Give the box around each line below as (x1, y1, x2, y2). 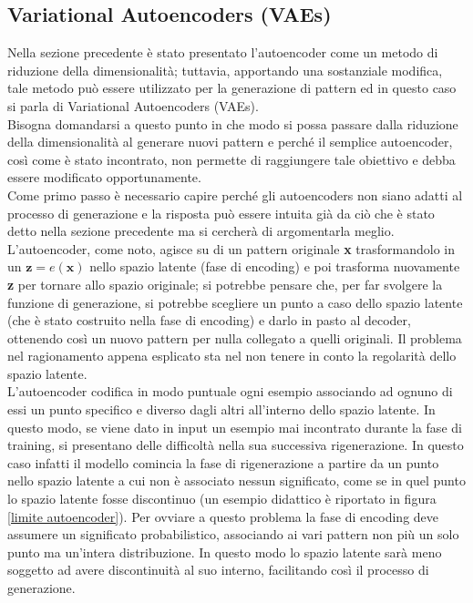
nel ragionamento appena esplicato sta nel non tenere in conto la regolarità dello (7, 346, 457, 365)
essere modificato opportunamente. (7, 168, 201, 187)
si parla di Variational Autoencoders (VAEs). (7, 96, 259, 115)
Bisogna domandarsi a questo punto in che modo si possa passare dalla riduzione (7, 114, 458, 133)
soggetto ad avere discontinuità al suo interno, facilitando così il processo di (7, 560, 429, 579)
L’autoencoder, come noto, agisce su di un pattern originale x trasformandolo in (7, 239, 455, 258)
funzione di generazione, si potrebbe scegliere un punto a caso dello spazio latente (7, 292, 463, 312)
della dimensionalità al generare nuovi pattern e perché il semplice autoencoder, (7, 132, 453, 151)
